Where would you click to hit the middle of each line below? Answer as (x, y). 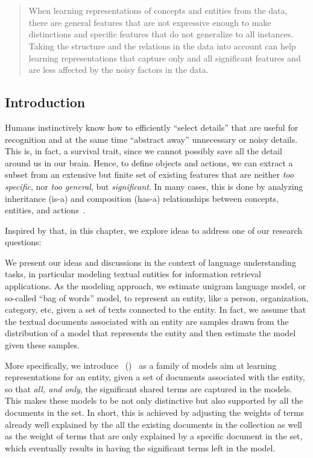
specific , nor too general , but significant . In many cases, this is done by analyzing (154, 186)
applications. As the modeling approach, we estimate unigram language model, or (156, 286)
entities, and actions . (45, 210)
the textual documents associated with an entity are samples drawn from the (147, 321)
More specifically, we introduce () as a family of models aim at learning (141, 365)
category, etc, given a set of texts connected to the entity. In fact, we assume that (156, 309)
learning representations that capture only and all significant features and (165, 58)
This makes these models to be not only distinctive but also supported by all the (154, 400)
